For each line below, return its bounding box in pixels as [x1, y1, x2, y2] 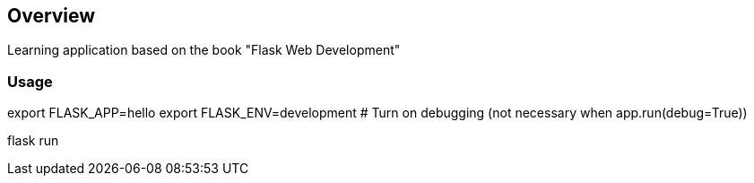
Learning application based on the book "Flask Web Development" [7, 42, 401, 58]
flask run [7, 133, 59, 149]
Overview [7, 4, 96, 27]
